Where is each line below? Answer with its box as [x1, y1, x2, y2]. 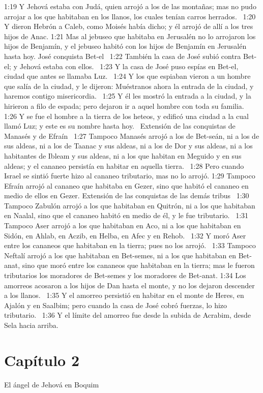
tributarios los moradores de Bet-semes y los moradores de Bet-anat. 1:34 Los [4, 270, 246, 281]
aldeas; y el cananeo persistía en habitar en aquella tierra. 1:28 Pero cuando [4, 160, 244, 171]
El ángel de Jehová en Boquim [4, 379, 99, 389]
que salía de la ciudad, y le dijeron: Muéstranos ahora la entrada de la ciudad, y [4, 80, 254, 91]
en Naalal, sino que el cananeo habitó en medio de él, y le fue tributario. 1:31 [4, 210, 249, 221]
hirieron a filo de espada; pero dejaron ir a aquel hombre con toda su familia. [4, 100, 244, 111]
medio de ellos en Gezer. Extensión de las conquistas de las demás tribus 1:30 [4, 190, 249, 201]
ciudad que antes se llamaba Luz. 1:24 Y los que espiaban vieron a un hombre [4, 71, 251, 81]
